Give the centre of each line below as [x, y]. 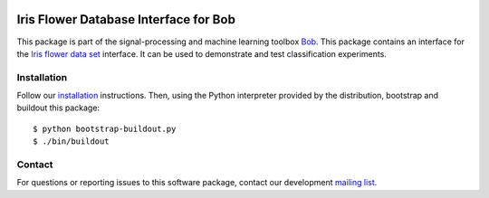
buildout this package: [58, 108]
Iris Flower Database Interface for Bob [126, 19]
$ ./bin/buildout [71, 141]
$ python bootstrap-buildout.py [105, 128]
